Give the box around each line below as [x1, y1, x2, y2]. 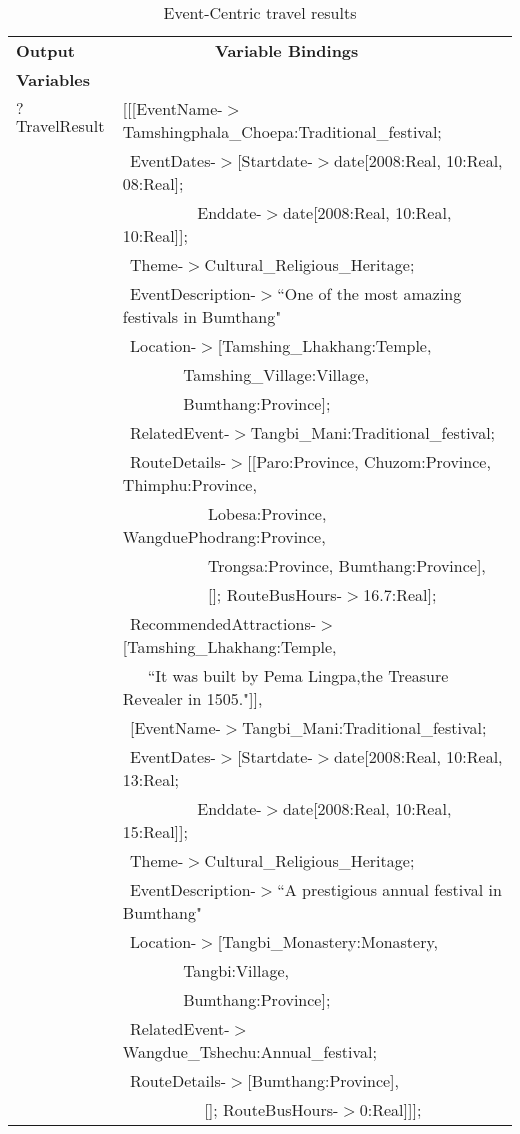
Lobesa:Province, [207, 502, 327, 525]
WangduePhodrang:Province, [122, 525, 326, 548]
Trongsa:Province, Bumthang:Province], [207, 554, 486, 577]
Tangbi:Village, [183, 959, 289, 982]
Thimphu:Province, [122, 473, 257, 496]
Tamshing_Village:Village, [183, 363, 370, 386]
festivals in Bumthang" [122, 305, 282, 328]
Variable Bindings [215, 39, 359, 62]
